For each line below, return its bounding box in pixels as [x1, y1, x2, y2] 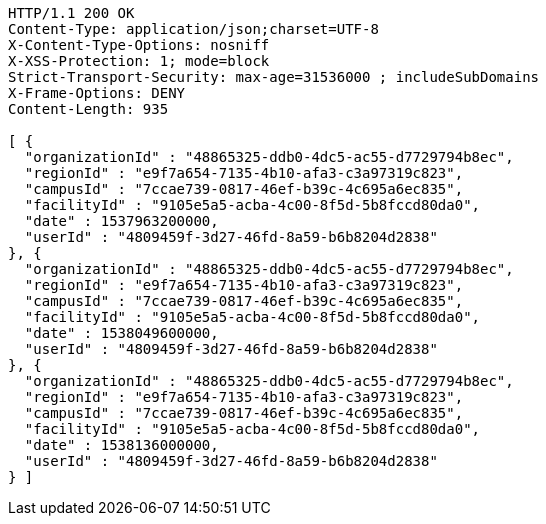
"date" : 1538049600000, [24, 325, 219, 341]
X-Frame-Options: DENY [8, 85, 186, 101]
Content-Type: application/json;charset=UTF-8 [8, 21, 379, 37]
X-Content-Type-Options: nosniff [8, 37, 270, 53]
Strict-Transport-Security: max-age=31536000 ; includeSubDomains [8, 69, 540, 85]
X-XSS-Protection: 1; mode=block [8, 53, 270, 69]
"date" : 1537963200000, [24, 213, 219, 229]
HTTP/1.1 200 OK [8, 5, 135, 21]
